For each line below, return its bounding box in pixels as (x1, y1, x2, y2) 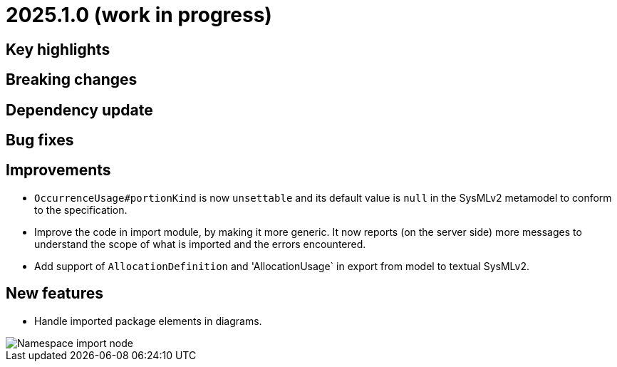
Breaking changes (6, 71, 138, 89)
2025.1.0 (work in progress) (6, 3, 272, 27)
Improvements (6, 161, 111, 180)
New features (6, 284, 103, 303)
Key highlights (6, 40, 110, 58)
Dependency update (6, 100, 153, 119)
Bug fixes (6, 131, 74, 150)
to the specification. (34, 203, 128, 216)
